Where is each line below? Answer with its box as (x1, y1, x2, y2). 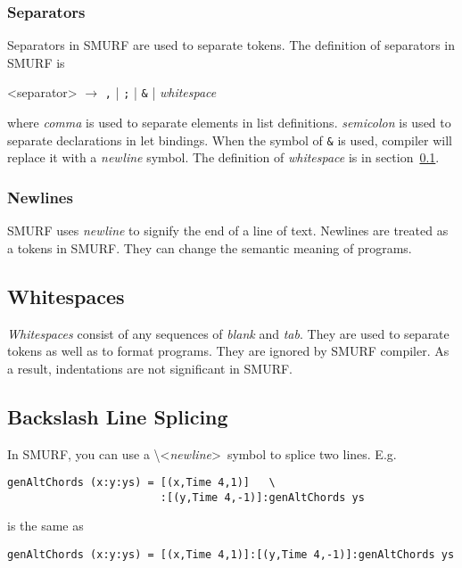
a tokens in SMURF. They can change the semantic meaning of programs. (7, 238, 412, 257)
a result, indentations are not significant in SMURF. (7, 358, 293, 377)
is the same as (7, 516, 84, 535)
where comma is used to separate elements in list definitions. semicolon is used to (7, 113, 451, 132)
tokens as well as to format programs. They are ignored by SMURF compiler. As (7, 342, 450, 360)
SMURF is (7, 53, 65, 71)
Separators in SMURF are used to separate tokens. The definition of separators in (7, 36, 455, 54)
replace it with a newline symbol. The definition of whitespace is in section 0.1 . (7, 148, 440, 167)
